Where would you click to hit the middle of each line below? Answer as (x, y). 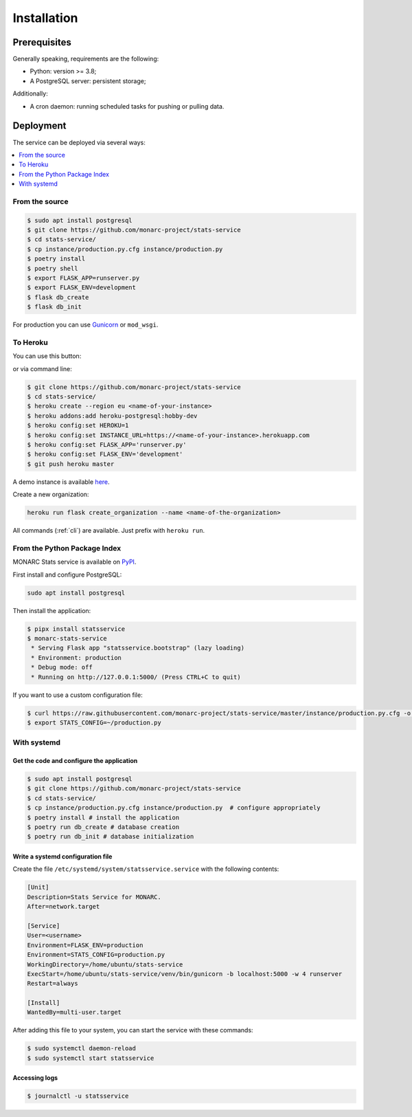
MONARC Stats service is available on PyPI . (75, 562)
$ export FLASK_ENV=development (82, 288)
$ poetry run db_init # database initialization (111, 837)
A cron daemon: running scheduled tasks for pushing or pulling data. (127, 106)
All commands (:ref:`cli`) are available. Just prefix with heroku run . (109, 531)
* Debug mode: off (62, 667)
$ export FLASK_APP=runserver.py (83, 278)
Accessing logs (35, 1078)
